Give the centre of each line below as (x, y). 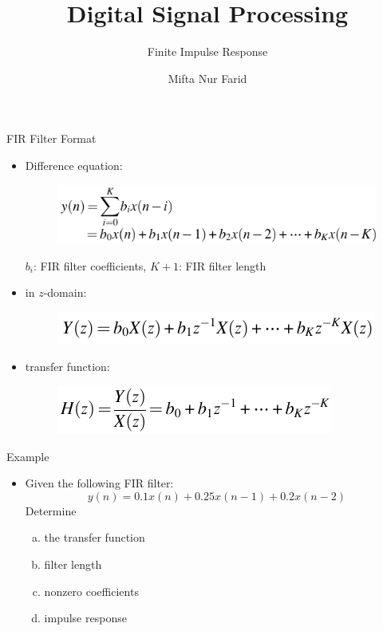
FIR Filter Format (51, 138)
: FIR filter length (222, 265)
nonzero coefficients (91, 591)
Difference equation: (74, 165)
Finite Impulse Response (207, 51)
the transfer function (95, 537)
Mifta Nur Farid (207, 78)
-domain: (65, 292)
